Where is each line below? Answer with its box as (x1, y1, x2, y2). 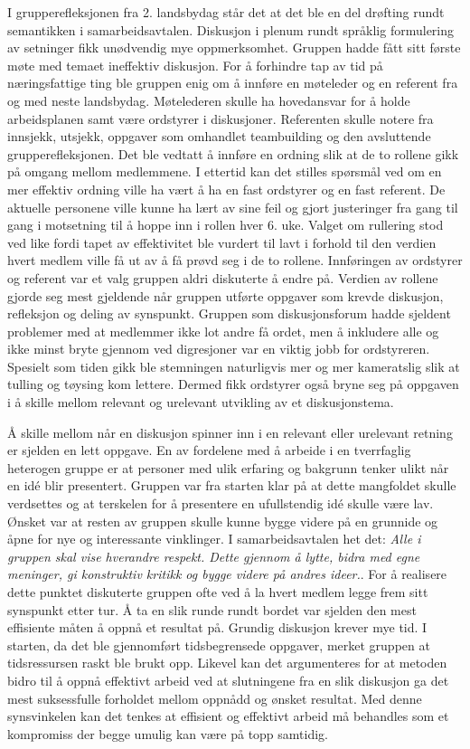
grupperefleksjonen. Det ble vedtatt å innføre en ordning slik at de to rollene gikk (7, 144, 459, 163)
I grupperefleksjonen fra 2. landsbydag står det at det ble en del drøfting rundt (7, 3, 445, 21)
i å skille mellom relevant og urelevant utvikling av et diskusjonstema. (7, 393, 394, 412)
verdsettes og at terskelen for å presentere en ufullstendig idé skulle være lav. (7, 494, 434, 513)
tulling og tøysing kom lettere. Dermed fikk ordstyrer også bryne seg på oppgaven (7, 374, 459, 393)
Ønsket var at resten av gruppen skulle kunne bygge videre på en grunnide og (7, 511, 438, 530)
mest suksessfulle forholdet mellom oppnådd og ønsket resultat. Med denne (7, 688, 422, 707)
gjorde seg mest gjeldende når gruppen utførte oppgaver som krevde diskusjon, (7, 286, 444, 305)
